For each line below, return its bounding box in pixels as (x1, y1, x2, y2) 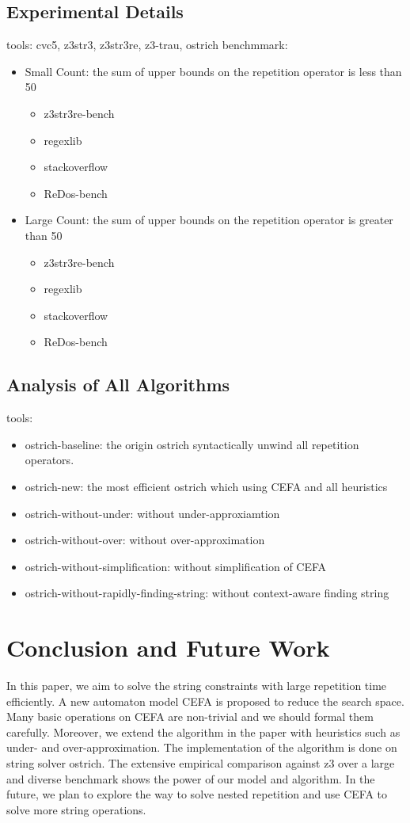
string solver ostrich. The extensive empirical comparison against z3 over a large (6, 754, 395, 771)
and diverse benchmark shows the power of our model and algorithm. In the (6, 770, 375, 787)
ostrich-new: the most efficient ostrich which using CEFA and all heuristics (25, 478, 388, 494)
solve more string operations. (6, 801, 146, 817)
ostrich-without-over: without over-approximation (25, 532, 265, 548)
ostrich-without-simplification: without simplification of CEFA (25, 558, 327, 574)
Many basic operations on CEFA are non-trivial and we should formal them (6, 708, 374, 725)
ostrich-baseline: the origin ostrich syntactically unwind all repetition (25, 436, 359, 452)
